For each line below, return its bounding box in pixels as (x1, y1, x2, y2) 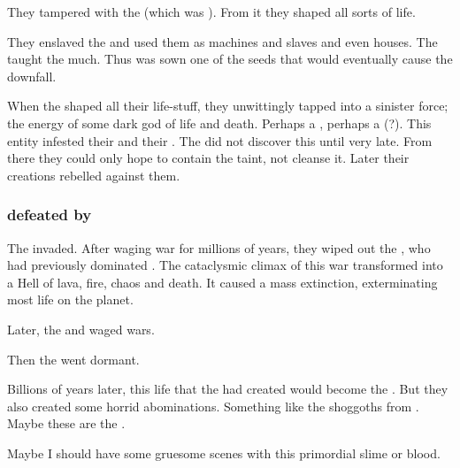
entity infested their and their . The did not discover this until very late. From (7, 131, 433, 150)
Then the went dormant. (7, 349, 140, 368)
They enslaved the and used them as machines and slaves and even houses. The (7, 32, 438, 50)
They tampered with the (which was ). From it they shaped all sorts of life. (7, 3, 416, 20)
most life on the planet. (7, 290, 134, 309)
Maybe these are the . (7, 414, 126, 433)
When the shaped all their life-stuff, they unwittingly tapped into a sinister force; (7, 96, 448, 115)
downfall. (7, 66, 57, 85)
